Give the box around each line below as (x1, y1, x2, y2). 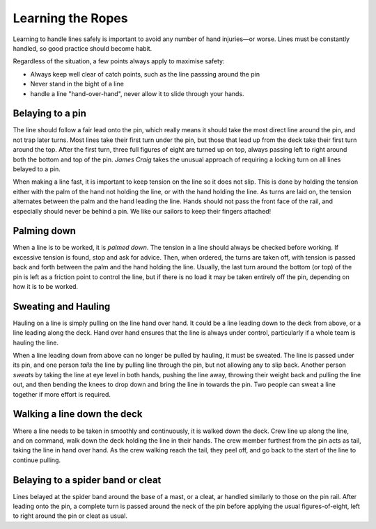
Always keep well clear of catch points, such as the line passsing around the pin (30, 70, 260, 78)
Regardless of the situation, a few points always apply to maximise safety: (13, 57, 225, 65)
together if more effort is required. (13, 390, 111, 398)
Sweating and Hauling (13, 300, 111, 313)
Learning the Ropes (13, 10, 128, 26)
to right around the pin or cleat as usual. (13, 512, 128, 520)
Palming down (13, 225, 77, 237)
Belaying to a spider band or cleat (13, 474, 162, 486)
